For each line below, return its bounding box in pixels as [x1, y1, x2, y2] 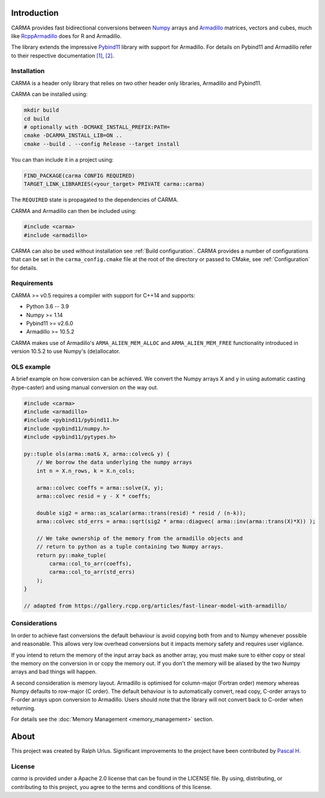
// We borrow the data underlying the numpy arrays [36, 459, 193, 466]
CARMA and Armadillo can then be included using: [11, 207, 137, 214]
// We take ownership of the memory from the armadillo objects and [36, 534, 243, 542]
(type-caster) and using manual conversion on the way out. [11, 384, 159, 391]
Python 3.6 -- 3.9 [26, 303, 69, 310]
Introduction [11, 8, 59, 18]
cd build [23, 115, 50, 122]
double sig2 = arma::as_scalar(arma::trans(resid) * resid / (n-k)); [36, 510, 246, 516]
